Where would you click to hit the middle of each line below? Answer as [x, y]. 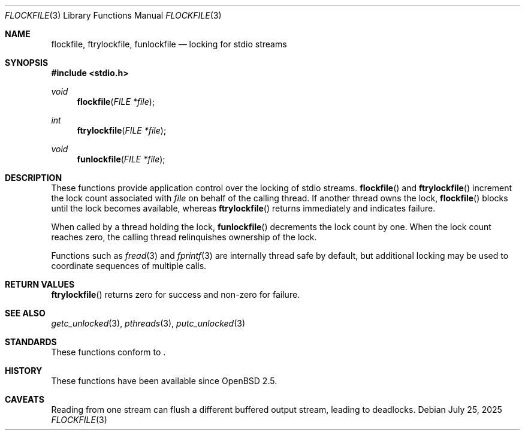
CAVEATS [25, 399]
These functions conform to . [108, 352]
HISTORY [24, 371]
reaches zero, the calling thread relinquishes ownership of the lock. [184, 237]
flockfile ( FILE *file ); [116, 102]
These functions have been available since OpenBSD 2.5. [164, 381]
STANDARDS [31, 342]
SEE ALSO [25, 313]
